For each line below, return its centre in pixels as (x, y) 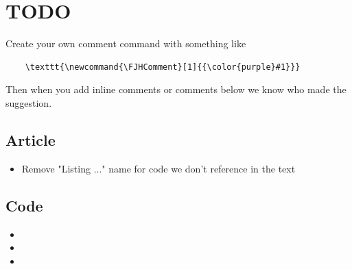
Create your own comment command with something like (126, 43)
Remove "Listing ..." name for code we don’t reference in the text (159, 168)
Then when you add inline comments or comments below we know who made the (176, 89)
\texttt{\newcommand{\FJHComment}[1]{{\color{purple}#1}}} (163, 67)
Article (31, 139)
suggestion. (29, 102)
